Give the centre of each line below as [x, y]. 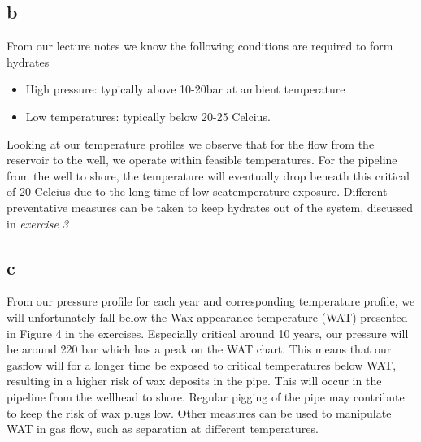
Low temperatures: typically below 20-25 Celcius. [148, 116]
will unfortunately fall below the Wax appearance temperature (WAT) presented [207, 316]
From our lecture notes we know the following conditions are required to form [200, 46]
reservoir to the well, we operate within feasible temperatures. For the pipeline [202, 160]
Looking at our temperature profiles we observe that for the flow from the [191, 143]
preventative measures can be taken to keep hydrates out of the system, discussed [210, 207]
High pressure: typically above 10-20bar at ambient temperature [185, 89]
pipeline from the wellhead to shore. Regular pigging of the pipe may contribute [206, 396]
